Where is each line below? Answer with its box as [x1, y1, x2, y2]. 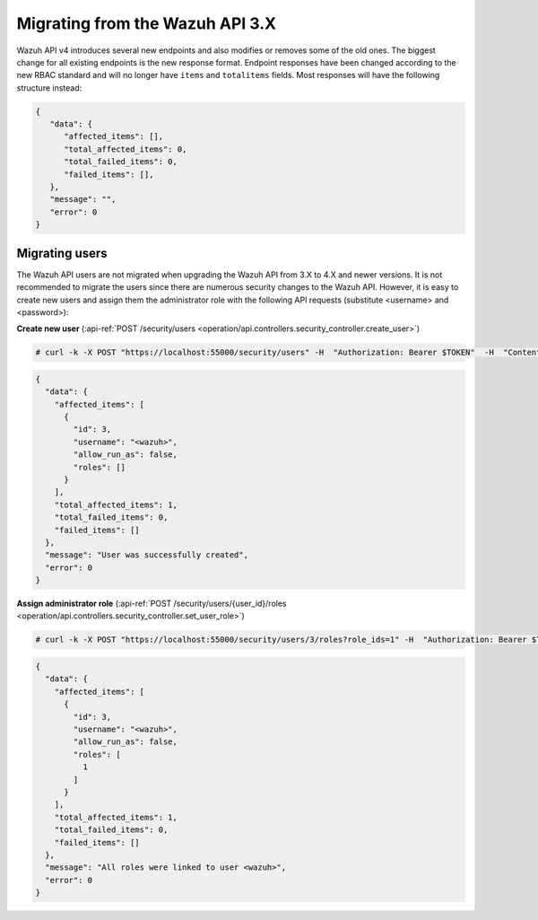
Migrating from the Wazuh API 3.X [16, 13, 277, 33]
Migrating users [16, 245, 108, 260]
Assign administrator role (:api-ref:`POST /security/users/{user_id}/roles [16, 598, 287, 609]
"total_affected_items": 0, [64, 144, 187, 154]
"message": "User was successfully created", [45, 550, 248, 560]
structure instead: [16, 82, 82, 93]
